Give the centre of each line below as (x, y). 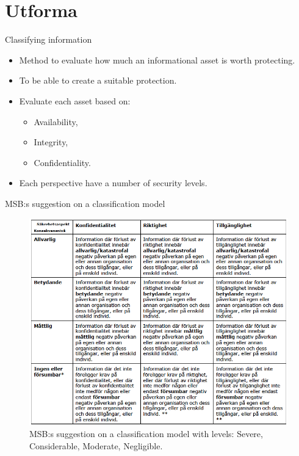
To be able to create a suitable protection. (98, 80)
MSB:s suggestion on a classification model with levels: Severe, (146, 434)
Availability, (56, 121)
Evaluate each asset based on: (75, 100)
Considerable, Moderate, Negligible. (96, 445)
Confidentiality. (62, 162)
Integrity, (51, 142)
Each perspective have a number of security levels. (113, 183)
